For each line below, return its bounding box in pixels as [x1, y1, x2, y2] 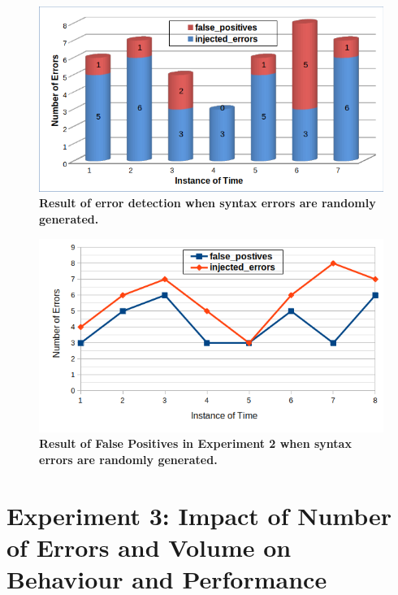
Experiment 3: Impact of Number [6, 498, 392, 532]
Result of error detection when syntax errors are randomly [39, 194, 376, 211]
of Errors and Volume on [6, 530, 292, 563]
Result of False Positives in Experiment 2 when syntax [39, 435, 352, 452]
